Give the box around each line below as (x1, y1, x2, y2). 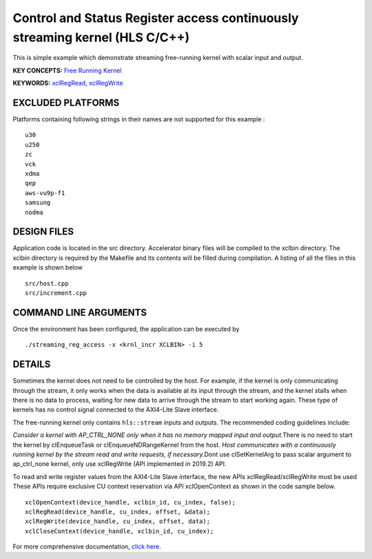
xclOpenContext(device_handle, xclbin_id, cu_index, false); (25, 498, 236, 506)
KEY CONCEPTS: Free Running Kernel (12, 66, 122, 74)
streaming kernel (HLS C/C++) (12, 30, 190, 45)
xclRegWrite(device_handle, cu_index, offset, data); (25, 518, 210, 525)
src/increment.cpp (25, 289, 87, 297)
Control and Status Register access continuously (12, 10, 299, 26)
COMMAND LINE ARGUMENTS (12, 307, 147, 318)
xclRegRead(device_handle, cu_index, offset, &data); (25, 507, 210, 516)
